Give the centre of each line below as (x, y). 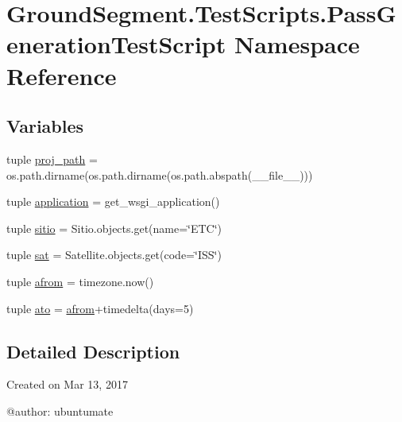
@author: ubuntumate (60, 410)
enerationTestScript (116, 44)
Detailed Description (93, 351)
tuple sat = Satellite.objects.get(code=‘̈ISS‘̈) (114, 255)
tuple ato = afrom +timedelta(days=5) (100, 308)
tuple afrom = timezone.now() (80, 281)
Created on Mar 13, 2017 (67, 384)
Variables (45, 126)
